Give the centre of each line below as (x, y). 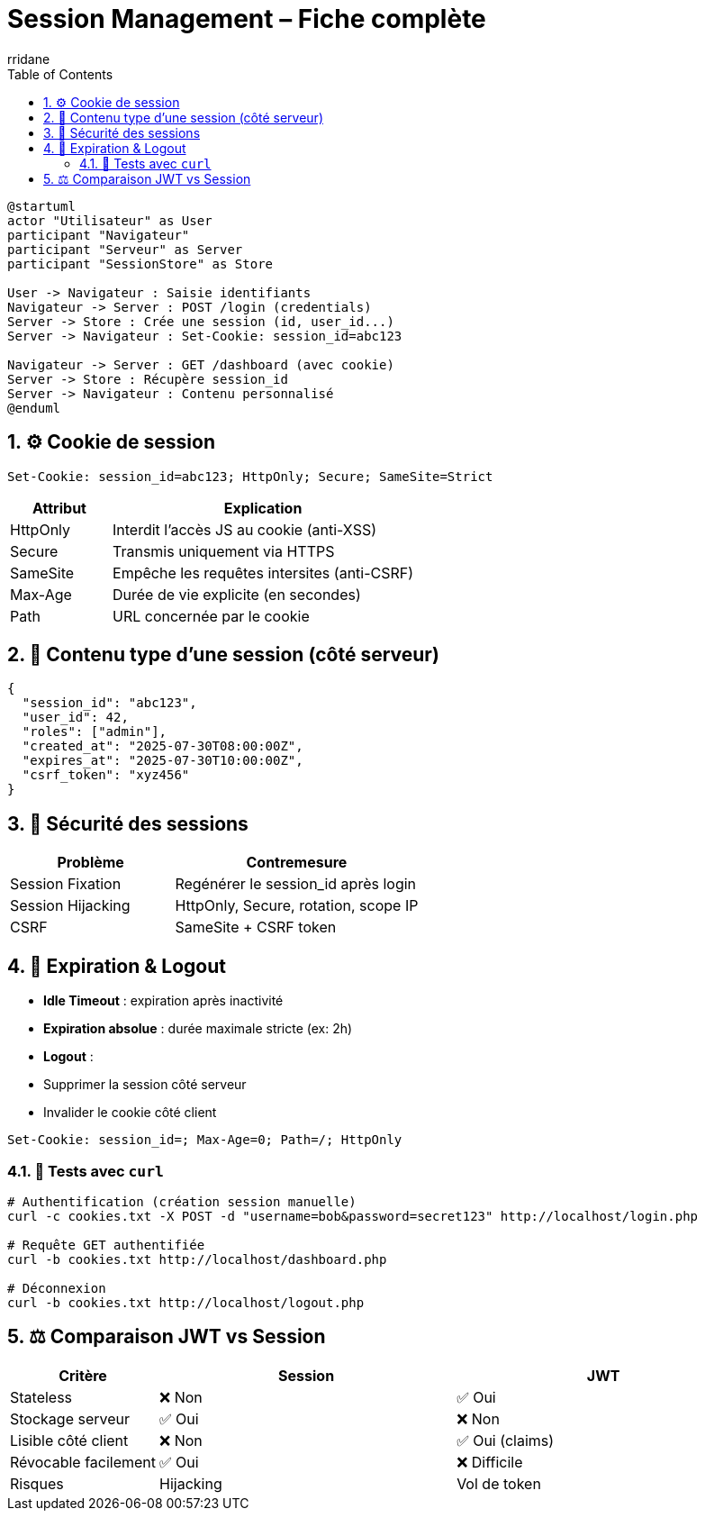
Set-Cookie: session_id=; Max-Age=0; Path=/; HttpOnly (205, 1140)
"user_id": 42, (75, 718)
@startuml (41, 206)
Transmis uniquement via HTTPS (224, 551)
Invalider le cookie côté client (130, 1113)
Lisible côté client (69, 1440)
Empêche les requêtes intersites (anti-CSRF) (263, 573)
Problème (90, 863)
